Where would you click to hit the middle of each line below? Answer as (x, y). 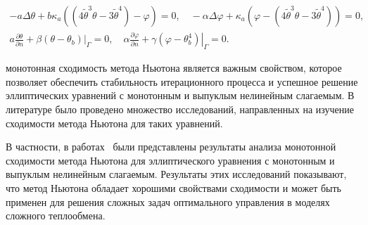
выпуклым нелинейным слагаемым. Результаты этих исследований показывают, (176, 174)
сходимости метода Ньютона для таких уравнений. (114, 123)
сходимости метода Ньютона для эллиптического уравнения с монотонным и (170, 160)
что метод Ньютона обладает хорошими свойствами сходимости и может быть (173, 187)
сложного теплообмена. (56, 216)
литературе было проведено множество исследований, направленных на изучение (180, 109)
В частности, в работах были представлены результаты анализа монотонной (171, 147)
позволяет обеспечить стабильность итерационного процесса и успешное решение (182, 81)
